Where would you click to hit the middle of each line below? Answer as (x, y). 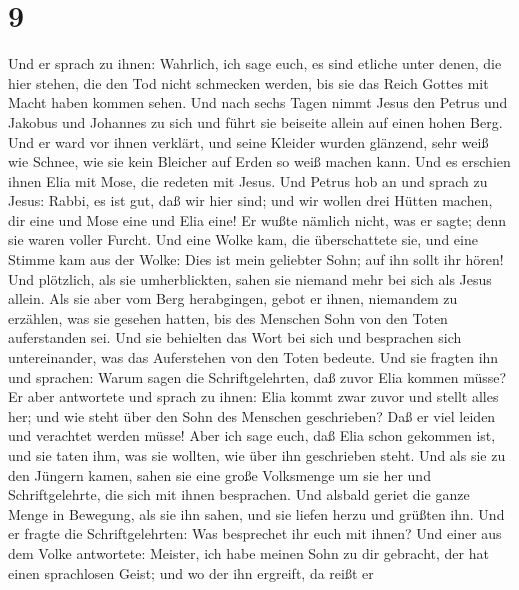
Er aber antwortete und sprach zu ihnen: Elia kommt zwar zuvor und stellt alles (253, 396)
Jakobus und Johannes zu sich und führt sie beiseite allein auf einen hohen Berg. (255, 121)
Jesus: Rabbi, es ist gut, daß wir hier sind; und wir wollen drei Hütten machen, (250, 200)
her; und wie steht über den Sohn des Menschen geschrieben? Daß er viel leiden (252, 415)
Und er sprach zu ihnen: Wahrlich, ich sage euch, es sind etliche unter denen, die (255, 63)
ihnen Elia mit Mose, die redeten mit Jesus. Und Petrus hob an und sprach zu (248, 180)
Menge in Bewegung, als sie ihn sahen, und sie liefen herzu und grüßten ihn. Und (256, 513)
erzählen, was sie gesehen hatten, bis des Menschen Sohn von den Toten (228, 317)
